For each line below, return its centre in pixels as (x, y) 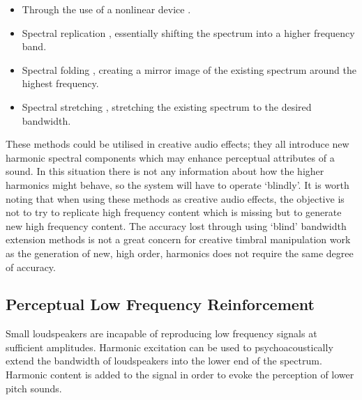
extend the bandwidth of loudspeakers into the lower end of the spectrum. (164, 361)
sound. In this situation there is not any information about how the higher (165, 171)
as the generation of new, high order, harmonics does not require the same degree (180, 253)
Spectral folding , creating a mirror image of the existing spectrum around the (189, 69)
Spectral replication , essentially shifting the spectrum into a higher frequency (188, 32)
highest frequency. (60, 83)
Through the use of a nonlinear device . (106, 9)
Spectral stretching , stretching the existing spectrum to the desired (167, 106)
